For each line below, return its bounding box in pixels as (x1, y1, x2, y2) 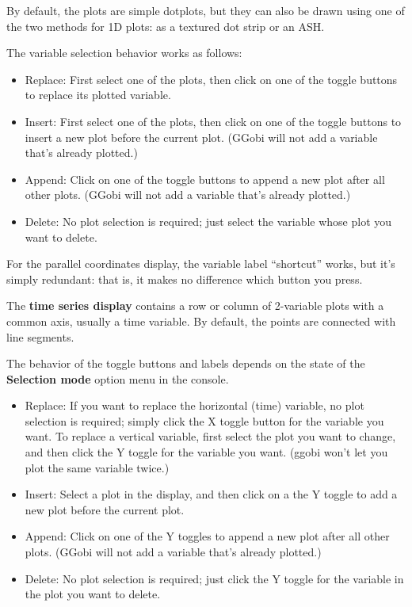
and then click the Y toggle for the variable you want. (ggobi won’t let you (25, 444, 388, 460)
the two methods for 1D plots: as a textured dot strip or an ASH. (6, 17, 325, 34)
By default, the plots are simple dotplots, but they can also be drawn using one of (6, 2, 405, 18)
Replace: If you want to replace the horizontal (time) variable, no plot (25, 397, 364, 414)
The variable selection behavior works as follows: (6, 44, 242, 61)
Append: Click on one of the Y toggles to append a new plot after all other (25, 528, 390, 544)
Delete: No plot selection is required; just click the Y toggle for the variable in (25, 570, 404, 586)
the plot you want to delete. (25, 586, 161, 602)
